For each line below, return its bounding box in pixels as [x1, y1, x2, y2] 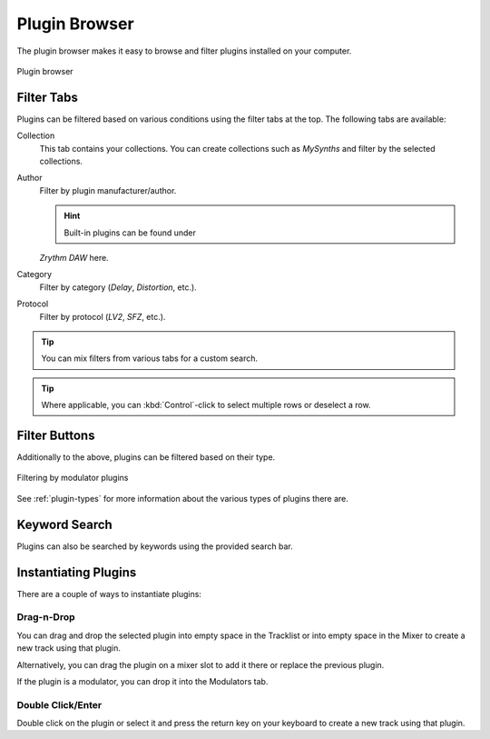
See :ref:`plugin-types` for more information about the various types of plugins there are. [16, 493, 349, 504]
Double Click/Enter [16, 698, 103, 711]
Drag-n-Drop [16, 611, 75, 624]
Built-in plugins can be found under [64, 227, 197, 238]
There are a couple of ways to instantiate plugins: [16, 588, 201, 599]
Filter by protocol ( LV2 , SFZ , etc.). [39, 311, 166, 322]
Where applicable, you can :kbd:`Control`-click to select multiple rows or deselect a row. [41, 400, 371, 411]
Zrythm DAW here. [39, 252, 109, 263]
